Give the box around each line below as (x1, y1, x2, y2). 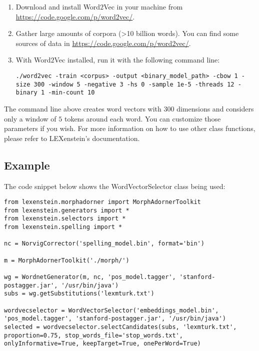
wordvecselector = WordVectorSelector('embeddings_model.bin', (4, 306, 219, 314)
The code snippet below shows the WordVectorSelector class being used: (4, 180, 225, 191)
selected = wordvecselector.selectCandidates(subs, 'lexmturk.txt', (4, 323, 237, 330)
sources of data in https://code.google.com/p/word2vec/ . (15, 37, 191, 48)
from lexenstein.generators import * (4, 206, 129, 214)
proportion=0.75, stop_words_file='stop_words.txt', (4, 331, 183, 339)
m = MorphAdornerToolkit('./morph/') (4, 256, 129, 264)
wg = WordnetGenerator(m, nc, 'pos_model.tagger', (4, 273, 176, 281)
